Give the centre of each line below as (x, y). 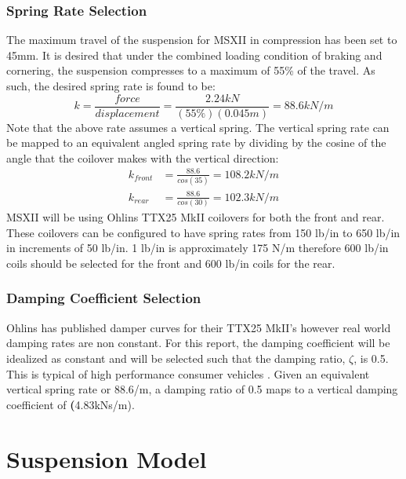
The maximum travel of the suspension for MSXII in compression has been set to (202, 40)
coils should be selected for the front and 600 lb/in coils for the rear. (171, 263)
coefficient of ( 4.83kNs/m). (71, 404)
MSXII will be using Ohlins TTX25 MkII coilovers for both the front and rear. (196, 217)
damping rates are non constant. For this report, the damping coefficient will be (198, 343)
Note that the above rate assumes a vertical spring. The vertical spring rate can (198, 127)
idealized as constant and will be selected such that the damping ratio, (176, 358)
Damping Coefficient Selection (104, 298)
